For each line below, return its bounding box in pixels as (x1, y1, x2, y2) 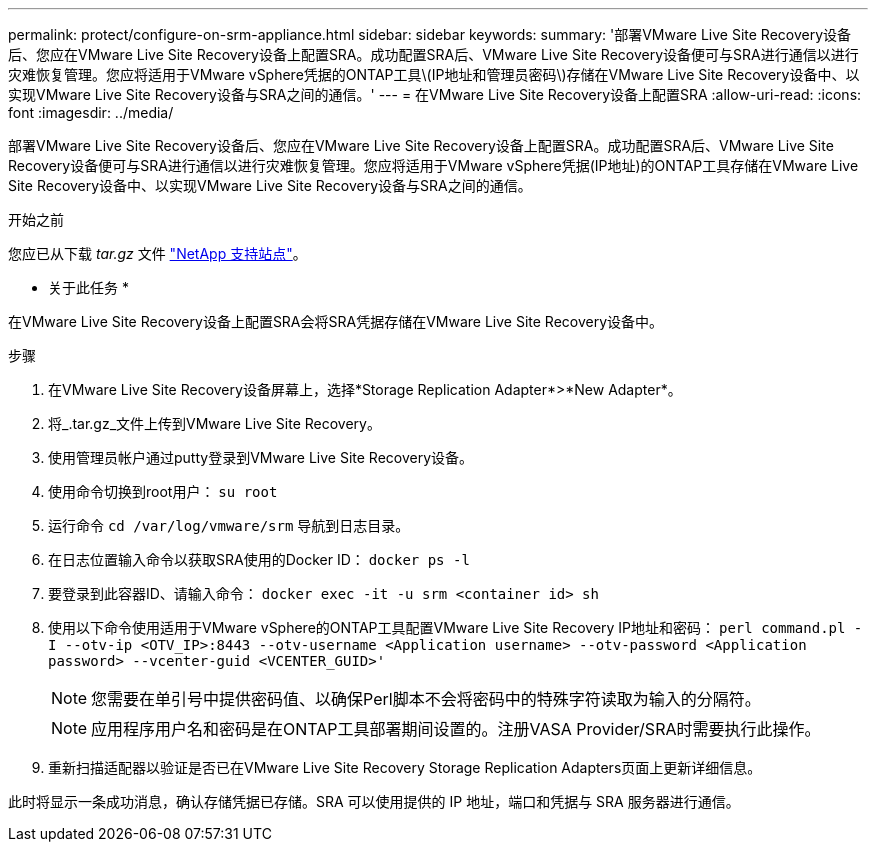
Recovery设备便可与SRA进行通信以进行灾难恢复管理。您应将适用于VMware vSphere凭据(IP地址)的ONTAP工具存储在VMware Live (8, 157, 859, 174)
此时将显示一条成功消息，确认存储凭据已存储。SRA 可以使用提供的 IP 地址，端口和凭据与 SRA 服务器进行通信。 (8, 793, 740, 810)
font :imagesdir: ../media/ (8, 104, 174, 121)
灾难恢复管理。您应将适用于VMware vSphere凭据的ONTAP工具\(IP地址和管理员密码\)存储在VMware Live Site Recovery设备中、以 (8, 66, 860, 83)
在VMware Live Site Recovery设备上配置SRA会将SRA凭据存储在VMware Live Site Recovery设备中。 (8, 313, 664, 330)
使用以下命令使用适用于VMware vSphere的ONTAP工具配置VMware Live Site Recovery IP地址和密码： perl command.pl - (48, 619, 863, 636)
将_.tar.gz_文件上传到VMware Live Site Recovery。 (48, 415, 381, 432)
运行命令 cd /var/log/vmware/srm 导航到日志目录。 (48, 517, 410, 534)
